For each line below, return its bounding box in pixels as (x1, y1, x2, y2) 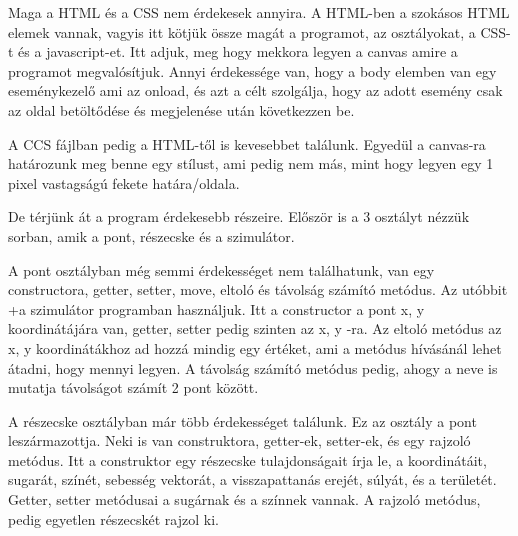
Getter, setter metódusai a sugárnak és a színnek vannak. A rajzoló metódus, (8, 489, 481, 510)
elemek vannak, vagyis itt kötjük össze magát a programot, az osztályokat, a (8, 21, 476, 42)
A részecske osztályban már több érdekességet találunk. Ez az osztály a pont (8, 410, 477, 431)
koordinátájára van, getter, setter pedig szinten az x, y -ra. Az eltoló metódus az (8, 318, 502, 339)
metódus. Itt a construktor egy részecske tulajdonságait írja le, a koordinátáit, (8, 449, 487, 470)
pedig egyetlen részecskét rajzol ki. (8, 508, 219, 529)
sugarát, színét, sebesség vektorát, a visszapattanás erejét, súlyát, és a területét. (8, 469, 497, 490)
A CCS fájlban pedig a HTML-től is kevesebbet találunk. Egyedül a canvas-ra (8, 133, 486, 154)
